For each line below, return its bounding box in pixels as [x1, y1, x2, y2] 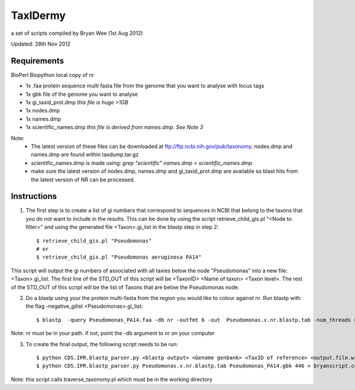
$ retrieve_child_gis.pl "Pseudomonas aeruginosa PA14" [36, 254, 202, 260]
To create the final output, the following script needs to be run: [25, 340, 179, 347]
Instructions [11, 191, 57, 201]
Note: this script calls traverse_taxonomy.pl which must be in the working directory [11, 376, 213, 383]
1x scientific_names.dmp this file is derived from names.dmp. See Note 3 [25, 124, 204, 131]
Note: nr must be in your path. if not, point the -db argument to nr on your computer [11, 330, 215, 337]
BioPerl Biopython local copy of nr [11, 71, 95, 78]
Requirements [11, 56, 64, 66]
